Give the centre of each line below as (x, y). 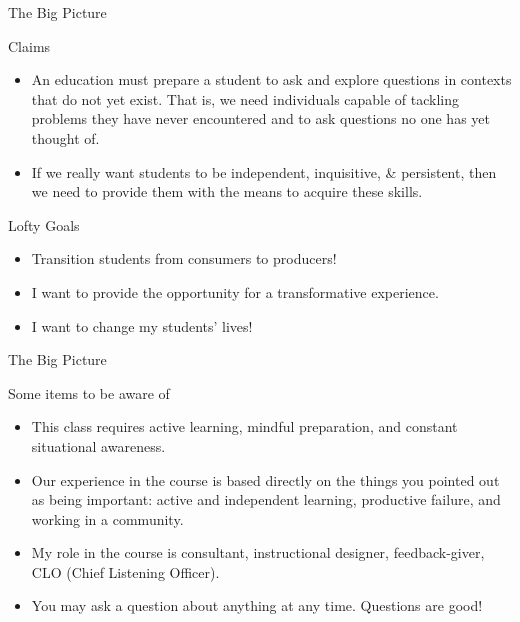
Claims (29, 45)
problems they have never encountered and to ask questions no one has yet (260, 118)
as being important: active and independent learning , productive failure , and (266, 499)
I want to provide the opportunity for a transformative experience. (235, 291)
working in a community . (107, 518)
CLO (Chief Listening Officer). (125, 571)
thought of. (65, 137)
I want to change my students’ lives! (142, 325)
